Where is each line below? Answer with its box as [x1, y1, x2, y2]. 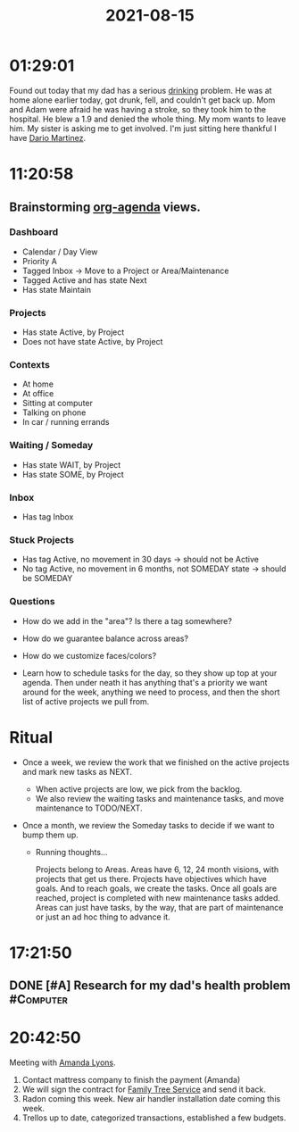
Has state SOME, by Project [21, 469, 125, 479]
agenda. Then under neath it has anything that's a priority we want [21, 677, 268, 687]
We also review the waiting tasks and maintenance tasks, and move [35, 793, 284, 803]
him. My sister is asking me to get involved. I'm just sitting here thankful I [9, 122, 277, 134]
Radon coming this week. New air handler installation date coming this [21, 1094, 281, 1104]
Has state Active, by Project [21, 327, 125, 337]
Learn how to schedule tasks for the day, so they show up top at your [21, 667, 278, 678]
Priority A [21, 255, 58, 266]
